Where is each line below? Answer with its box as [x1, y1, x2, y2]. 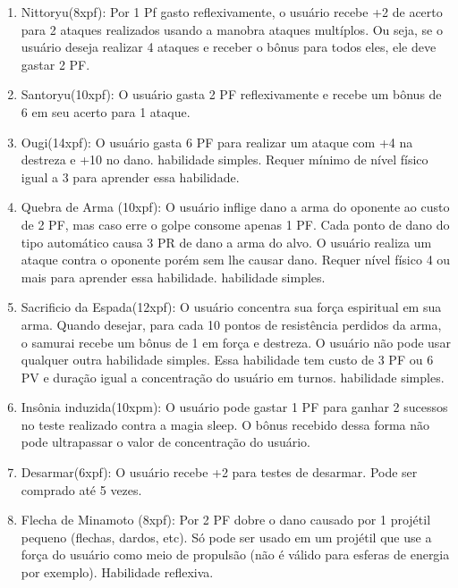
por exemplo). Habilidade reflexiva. [21, 563, 214, 582]
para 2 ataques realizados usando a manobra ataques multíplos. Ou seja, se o [21, 20, 443, 38]
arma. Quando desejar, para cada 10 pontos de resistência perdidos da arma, [21, 315, 442, 333]
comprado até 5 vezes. [21, 480, 142, 499]
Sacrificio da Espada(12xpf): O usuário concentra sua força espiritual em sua [21, 298, 442, 316]
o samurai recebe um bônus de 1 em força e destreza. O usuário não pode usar [21, 332, 451, 351]
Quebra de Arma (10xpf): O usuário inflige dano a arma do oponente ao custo [21, 197, 450, 216]
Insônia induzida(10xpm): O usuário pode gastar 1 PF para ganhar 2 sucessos [21, 398, 448, 416]
